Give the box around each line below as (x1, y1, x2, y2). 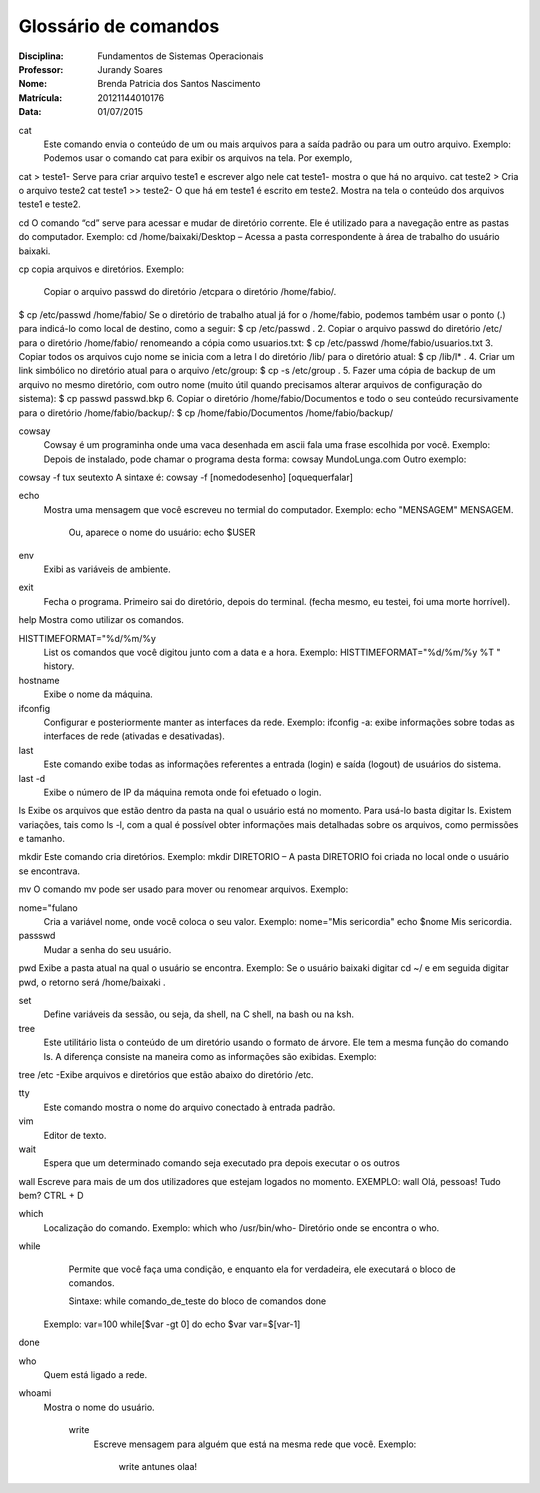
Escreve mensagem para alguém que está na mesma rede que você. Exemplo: (93, 1438, 417, 1450)
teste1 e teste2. (18, 198, 82, 210)
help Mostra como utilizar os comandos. (18, 614, 185, 626)
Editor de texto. (43, 1129, 107, 1141)
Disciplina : (18, 50, 64, 62)
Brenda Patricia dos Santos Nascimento (97, 78, 261, 90)
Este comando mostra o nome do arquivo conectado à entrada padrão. (43, 1101, 336, 1113)
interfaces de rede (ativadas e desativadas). (43, 730, 225, 742)
